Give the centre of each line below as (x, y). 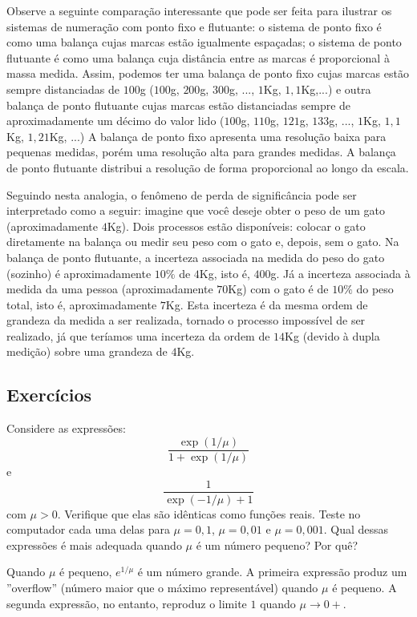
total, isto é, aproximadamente (82, 304)
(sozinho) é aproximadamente (79, 273)
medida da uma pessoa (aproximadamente (110, 289)
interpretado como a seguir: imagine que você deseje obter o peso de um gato (196, 210)
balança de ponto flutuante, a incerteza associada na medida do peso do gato (196, 257)
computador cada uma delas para (88, 529)
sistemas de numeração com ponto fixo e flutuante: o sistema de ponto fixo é (194, 26)
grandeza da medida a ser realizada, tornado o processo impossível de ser (186, 320)
